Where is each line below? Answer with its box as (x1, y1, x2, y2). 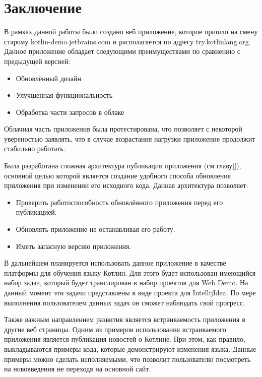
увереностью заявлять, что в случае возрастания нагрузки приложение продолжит (4, 133, 255, 144)
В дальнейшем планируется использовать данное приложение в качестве (4, 258, 226, 268)
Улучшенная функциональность (16, 90, 113, 100)
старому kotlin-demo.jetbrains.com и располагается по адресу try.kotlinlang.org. (4, 36, 251, 46)
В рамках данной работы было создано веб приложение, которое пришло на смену (4, 26, 258, 37)
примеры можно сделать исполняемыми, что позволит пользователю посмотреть (4, 353, 251, 364)
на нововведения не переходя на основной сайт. (4, 363, 151, 374)
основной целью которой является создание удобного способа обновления (4, 170, 231, 180)
